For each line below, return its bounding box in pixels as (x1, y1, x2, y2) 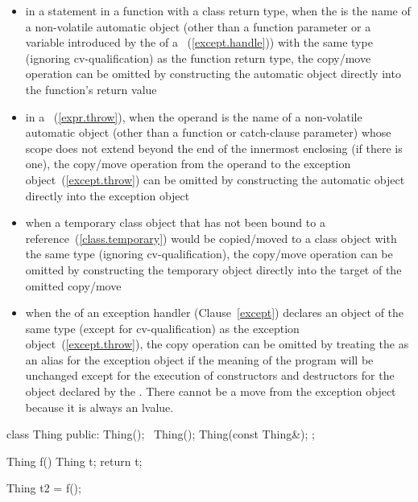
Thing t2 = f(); (6, 479, 81, 496)
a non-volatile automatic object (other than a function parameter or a (25, 18, 371, 35)
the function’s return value (25, 80, 157, 97)
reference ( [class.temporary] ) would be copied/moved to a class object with (25, 229, 397, 246)
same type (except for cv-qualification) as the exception (25, 319, 300, 336)
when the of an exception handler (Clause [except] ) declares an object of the (25, 304, 404, 321)
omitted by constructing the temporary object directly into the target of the (25, 261, 402, 278)
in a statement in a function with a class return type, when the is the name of (25, 2, 411, 19)
